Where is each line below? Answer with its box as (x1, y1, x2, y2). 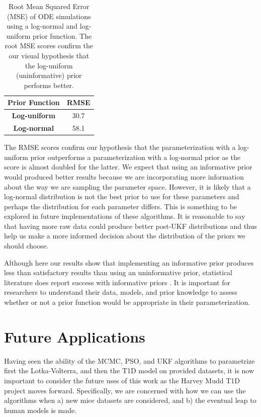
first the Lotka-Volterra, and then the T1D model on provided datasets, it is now (4, 365, 254, 376)
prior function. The (32, 30, 92, 41)
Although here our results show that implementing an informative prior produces (4, 257, 254, 268)
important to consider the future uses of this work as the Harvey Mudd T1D (4, 375, 240, 385)
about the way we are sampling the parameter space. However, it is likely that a (4, 181, 251, 192)
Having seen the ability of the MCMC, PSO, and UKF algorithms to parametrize (4, 355, 255, 366)
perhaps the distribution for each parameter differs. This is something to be (4, 201, 237, 211)
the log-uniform (25, 60, 73, 70)
